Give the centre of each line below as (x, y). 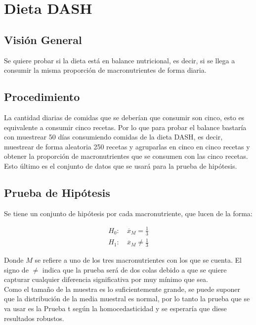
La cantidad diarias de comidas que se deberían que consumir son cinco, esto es (124, 117)
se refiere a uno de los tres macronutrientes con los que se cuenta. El (138, 260)
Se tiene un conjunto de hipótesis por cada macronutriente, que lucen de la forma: (128, 213)
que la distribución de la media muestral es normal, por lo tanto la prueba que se (127, 299)
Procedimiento (42, 97)
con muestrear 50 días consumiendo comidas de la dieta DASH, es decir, (113, 137)
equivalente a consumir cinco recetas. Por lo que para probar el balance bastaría (125, 127)
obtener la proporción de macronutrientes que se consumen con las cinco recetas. (126, 156)
